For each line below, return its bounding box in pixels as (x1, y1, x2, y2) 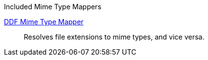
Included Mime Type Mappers (4, 2, 102, 11)
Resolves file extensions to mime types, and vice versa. (24, 33, 205, 41)
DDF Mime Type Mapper (4, 18, 84, 26)
